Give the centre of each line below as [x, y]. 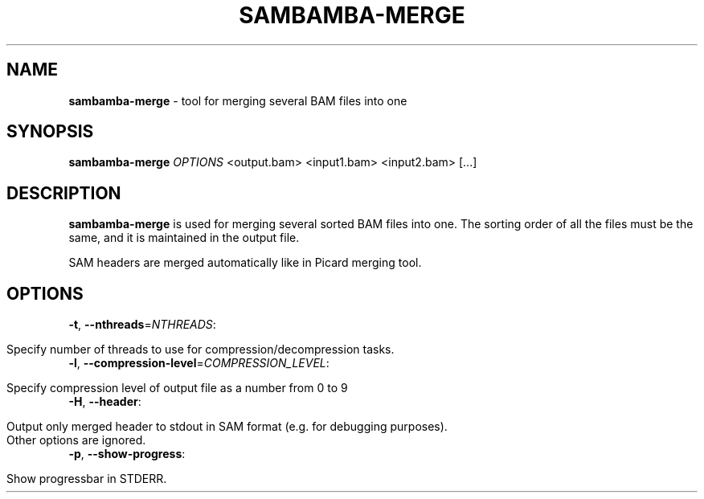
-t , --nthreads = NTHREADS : [142, 325]
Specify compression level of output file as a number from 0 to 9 [177, 388]
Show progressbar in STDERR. [87, 479]
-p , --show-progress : [127, 454]
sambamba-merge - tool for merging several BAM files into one [238, 100]
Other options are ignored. [76, 440]
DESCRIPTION [64, 193]
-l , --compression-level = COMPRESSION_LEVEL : [199, 363]
